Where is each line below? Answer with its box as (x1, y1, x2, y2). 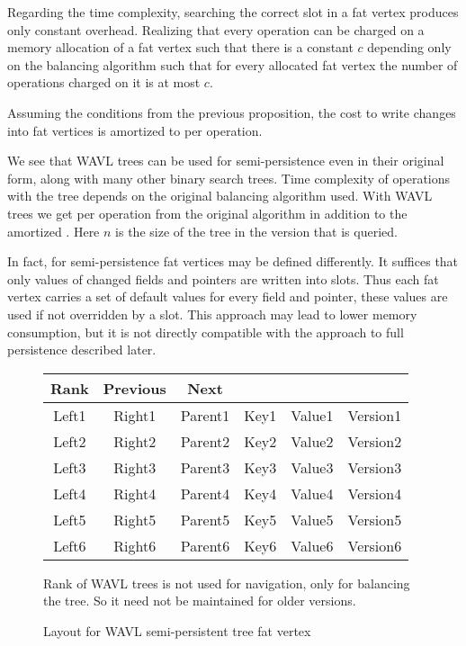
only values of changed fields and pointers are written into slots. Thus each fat (7, 269, 439, 288)
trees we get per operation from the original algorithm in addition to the (7, 203, 408, 222)
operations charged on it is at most (7, 73, 201, 92)
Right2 (113, 430, 157, 452)
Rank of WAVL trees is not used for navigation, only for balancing (43, 573, 410, 592)
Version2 (347, 430, 402, 452)
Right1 (113, 404, 157, 426)
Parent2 (180, 430, 230, 452)
